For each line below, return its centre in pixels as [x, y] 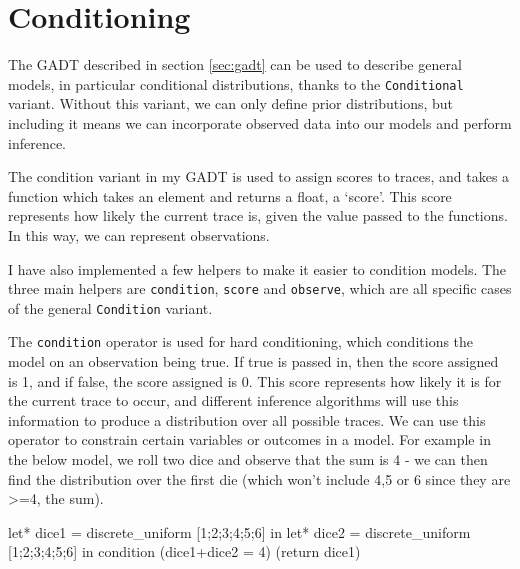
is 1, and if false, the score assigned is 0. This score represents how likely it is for [255, 380]
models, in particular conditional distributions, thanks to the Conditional [236, 83]
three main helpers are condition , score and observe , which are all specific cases [260, 288]
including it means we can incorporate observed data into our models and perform [260, 122]
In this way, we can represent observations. [139, 234]
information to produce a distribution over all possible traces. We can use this [247, 419]
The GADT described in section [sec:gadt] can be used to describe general [235, 64]
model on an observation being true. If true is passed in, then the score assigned [253, 361]
